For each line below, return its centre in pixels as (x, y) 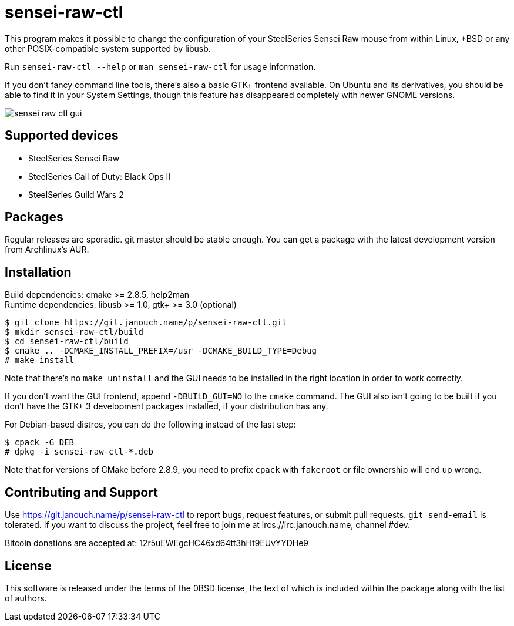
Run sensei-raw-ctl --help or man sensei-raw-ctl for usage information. (160, 66)
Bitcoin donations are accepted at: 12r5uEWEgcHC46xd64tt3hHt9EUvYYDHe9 (157, 543)
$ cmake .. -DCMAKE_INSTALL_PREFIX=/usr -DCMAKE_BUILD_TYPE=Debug (161, 351)
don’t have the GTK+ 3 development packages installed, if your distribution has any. (167, 406)
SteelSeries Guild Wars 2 (76, 194)
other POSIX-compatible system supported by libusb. (108, 48)
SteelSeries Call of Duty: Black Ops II (100, 176)
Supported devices (62, 136)
